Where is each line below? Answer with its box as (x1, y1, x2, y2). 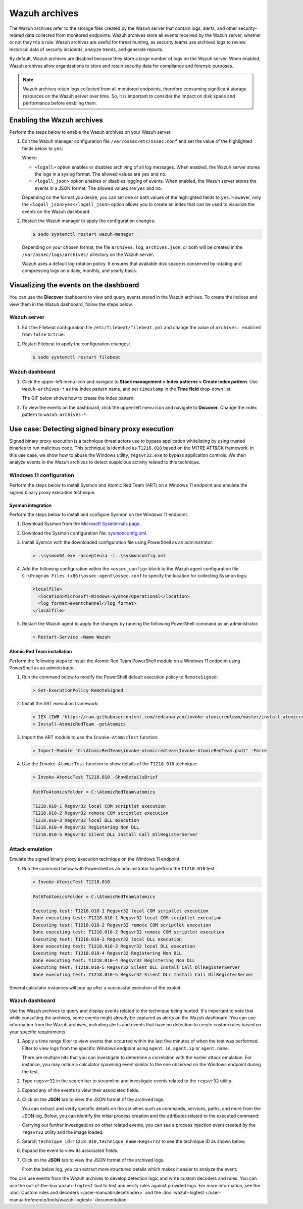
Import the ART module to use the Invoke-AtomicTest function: (22, 734, 159, 740)
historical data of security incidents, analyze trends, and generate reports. (9, 46, 164, 52)
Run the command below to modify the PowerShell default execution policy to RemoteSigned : (22, 674, 218, 680)
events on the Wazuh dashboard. (22, 208, 91, 215)
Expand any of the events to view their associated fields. (22, 1087, 140, 1093)
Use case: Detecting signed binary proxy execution (9, 425, 174, 433)
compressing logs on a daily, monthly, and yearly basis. (22, 268, 137, 274)
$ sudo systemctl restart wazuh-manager (32, 231, 134, 237)
